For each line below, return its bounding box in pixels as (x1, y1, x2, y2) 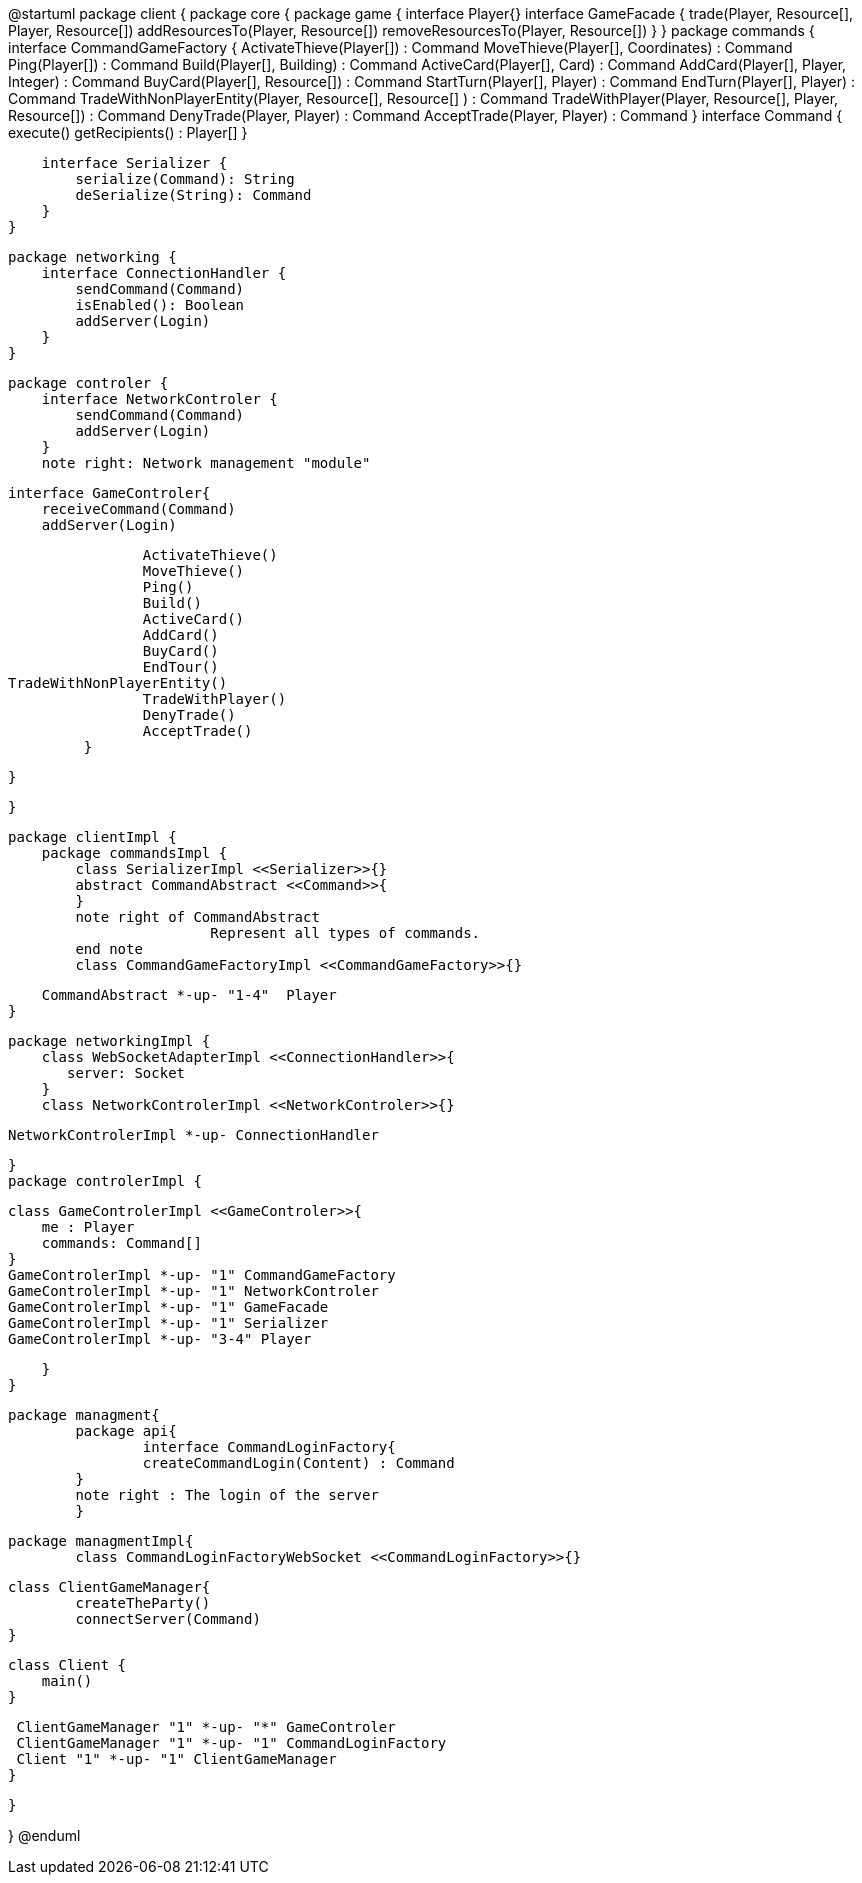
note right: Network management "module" (41, 455, 371, 471)
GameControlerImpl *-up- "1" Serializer (8, 1315, 329, 1331)
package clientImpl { (8, 829, 177, 845)
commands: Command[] (41, 1235, 202, 1251)
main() (41, 1673, 93, 1689)
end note (75, 941, 143, 957)
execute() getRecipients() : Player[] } (8, 124, 248, 141)
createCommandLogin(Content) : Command (142, 1455, 455, 1471)
